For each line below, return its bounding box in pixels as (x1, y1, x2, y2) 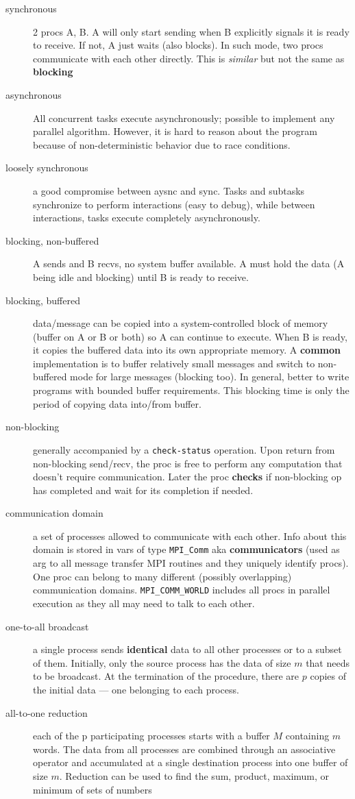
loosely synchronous (5, 160, 88, 175)
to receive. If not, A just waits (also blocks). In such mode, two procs (33, 38, 323, 52)
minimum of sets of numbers (33, 782, 152, 796)
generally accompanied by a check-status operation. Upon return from (33, 442, 335, 456)
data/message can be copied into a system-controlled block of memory (33, 316, 328, 330)
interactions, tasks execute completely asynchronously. (33, 210, 260, 225)
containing (285, 728, 330, 743)
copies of (310, 669, 346, 683)
